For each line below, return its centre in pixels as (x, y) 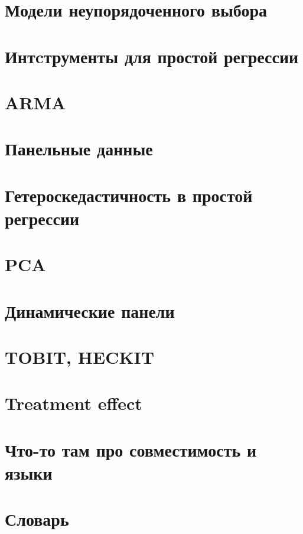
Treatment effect (74, 403)
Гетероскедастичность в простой (129, 195)
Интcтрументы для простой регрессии (152, 56)
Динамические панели (90, 310)
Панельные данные (79, 149)
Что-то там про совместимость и (131, 449)
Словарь (37, 519)
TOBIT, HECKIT (80, 357)
